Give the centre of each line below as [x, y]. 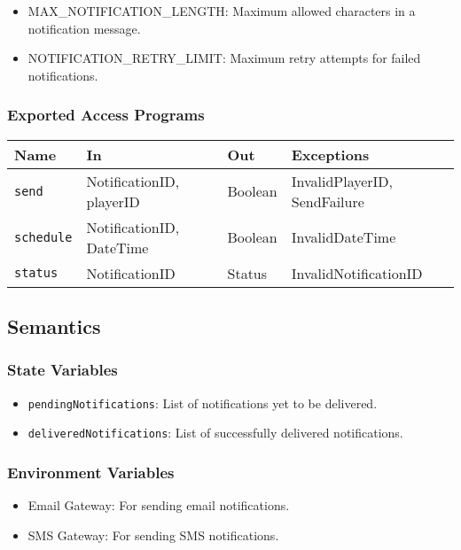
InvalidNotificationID [357, 273]
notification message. [84, 28]
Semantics [54, 325]
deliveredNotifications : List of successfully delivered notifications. [215, 433]
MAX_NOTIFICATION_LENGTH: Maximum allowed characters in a [222, 11]
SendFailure [328, 201]
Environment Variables [91, 472]
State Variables [63, 370]
